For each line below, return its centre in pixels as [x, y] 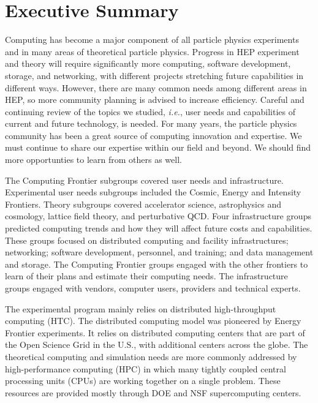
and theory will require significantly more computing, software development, [148, 63]
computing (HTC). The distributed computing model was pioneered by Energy [153, 321]
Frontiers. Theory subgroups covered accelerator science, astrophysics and [143, 204]
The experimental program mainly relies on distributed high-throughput [141, 308]
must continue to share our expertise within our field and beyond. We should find [158, 147]
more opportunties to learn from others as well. [93, 160]
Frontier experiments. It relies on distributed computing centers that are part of [155, 332]
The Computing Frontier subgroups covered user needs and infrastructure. [144, 180]
